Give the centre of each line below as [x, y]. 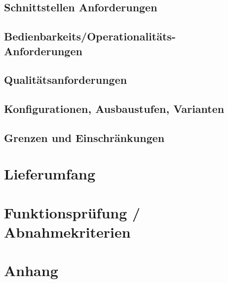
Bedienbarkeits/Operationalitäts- [90, 36]
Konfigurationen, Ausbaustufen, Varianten [114, 109]
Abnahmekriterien [67, 232]
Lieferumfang [50, 174]
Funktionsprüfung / [72, 212]
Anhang [31, 270]
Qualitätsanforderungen [66, 80]
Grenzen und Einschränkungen [84, 137]
